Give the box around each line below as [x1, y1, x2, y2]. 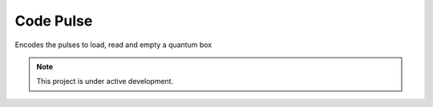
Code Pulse [14, 12, 93, 30]
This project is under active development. [36, 77, 174, 86]
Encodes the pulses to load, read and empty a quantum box [14, 40, 212, 50]
